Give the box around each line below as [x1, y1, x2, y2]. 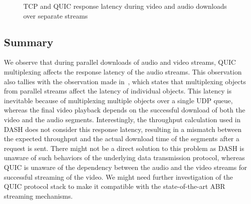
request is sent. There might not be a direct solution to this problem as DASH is [4, 143, 244, 153]
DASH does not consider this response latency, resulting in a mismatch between [4, 124, 242, 134]
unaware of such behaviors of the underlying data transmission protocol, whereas [4, 152, 245, 163]
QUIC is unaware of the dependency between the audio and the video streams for [4, 162, 247, 172]
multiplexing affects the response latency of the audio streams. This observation [4, 66, 242, 76]
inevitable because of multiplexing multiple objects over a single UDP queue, [4, 95, 233, 105]
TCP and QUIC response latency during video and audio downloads [23, 1, 227, 11]
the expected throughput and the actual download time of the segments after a [4, 133, 240, 144]
